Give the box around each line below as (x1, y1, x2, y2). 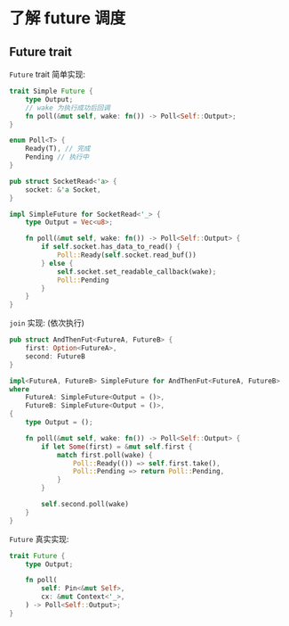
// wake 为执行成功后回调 (25, 103, 111, 112)
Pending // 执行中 (25, 152, 90, 161)
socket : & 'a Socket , (25, 185, 101, 194)
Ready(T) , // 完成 (25, 144, 91, 153)
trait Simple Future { (9, 86, 93, 95)
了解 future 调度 (9, 8, 126, 29)
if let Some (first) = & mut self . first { (41, 442, 193, 451)
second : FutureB (25, 351, 86, 361)
